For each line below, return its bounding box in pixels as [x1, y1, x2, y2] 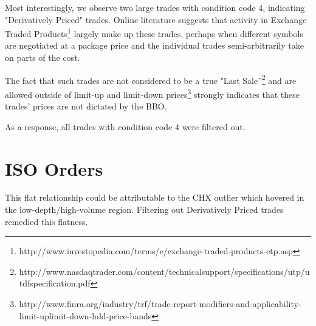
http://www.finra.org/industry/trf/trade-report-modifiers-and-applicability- [19, 297, 301, 310]
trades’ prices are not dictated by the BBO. [5, 100, 167, 113]
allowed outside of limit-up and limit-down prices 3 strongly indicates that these [5, 86, 300, 100]
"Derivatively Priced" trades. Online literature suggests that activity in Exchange [5, 13, 307, 26]
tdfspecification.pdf [19, 277, 91, 290]
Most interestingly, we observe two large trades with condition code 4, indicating [5, 1, 305, 13]
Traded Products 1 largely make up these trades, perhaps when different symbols [5, 26, 303, 40]
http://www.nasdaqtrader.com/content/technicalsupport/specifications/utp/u [19, 265, 310, 277]
